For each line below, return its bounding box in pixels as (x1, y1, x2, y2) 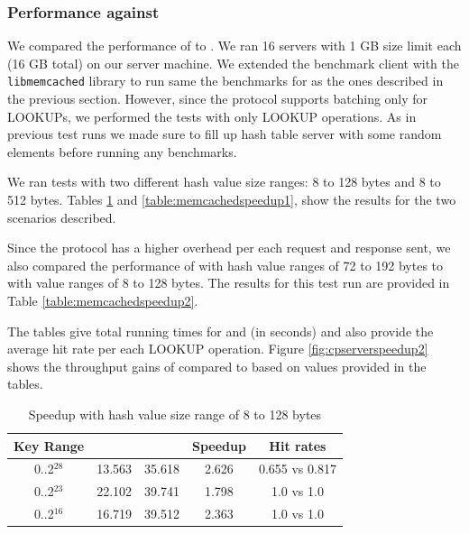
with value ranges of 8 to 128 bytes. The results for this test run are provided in (7, 273, 450, 292)
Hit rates (269, 436, 326, 455)
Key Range (14, 436, 85, 455)
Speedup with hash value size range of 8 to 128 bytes (28, 404, 322, 423)
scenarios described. (7, 207, 116, 226)
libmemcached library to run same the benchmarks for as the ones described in (7, 71, 444, 90)
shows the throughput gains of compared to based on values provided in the (7, 356, 427, 375)
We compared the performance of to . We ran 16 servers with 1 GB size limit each (7, 36, 462, 55)
